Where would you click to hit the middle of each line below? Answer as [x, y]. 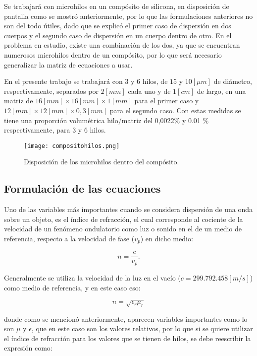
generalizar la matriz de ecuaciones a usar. [68, 64]
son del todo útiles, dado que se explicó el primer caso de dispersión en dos [118, 26]
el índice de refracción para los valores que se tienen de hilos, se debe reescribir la [128, 338]
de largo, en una [221, 91]
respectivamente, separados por [51, 91]
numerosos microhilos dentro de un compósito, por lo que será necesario [113, 54]
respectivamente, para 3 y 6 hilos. [55, 130]
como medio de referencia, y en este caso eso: [72, 287]
